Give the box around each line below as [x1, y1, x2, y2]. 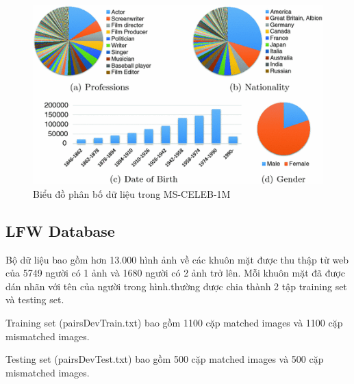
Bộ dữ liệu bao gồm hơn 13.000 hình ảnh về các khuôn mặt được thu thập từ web [5, 252, 349, 266]
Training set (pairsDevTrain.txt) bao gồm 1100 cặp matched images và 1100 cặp [5, 316, 343, 330]
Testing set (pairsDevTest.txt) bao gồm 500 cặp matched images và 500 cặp [5, 352, 324, 366]
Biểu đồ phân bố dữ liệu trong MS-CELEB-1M [33, 186, 231, 201]
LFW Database [5, 220, 115, 241]
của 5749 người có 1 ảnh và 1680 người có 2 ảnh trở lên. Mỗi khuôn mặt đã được [5, 266, 345, 280]
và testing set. [5, 292, 64, 307]
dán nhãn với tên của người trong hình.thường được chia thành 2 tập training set [5, 279, 347, 293]
